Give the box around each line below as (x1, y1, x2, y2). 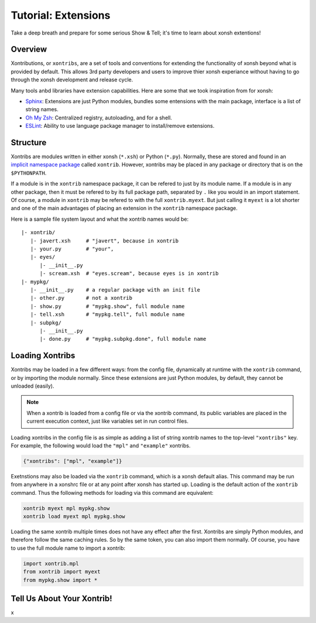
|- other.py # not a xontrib (30, 295, 133, 302)
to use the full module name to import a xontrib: (11, 545, 126, 552)
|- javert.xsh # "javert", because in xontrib (30, 237, 178, 244)
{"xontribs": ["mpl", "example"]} (23, 457, 122, 464)
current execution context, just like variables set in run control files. (26, 417, 188, 425)
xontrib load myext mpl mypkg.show (23, 513, 125, 520)
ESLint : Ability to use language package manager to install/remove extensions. (25, 122, 215, 129)
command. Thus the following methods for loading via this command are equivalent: (11, 489, 214, 496)
